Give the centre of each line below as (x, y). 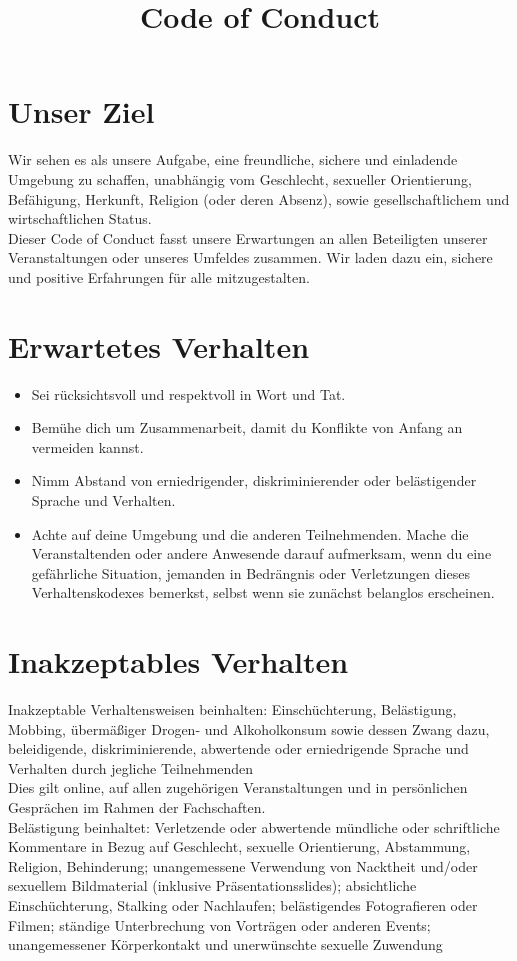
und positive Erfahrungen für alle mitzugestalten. (159, 276)
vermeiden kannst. (87, 446)
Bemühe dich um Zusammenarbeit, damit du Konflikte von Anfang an (247, 427)
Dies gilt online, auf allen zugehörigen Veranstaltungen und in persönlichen (238, 787)
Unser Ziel (81, 111)
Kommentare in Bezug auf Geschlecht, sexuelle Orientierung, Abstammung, (239, 846)
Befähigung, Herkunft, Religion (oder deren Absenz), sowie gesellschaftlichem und (259, 198)
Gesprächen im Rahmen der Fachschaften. (137, 807)
